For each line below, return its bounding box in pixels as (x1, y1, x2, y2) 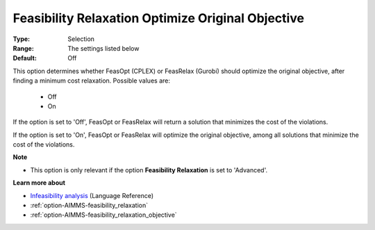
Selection (67, 35, 95, 43)
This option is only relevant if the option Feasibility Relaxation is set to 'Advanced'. (30, 165, 267, 174)
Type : (12, 35, 31, 43)
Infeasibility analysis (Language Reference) (30, 191, 154, 199)
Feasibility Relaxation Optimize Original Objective (12, 10, 305, 26)
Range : (12, 44, 34, 52)
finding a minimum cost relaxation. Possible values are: (12, 76, 170, 85)
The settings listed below (67, 44, 140, 52)
